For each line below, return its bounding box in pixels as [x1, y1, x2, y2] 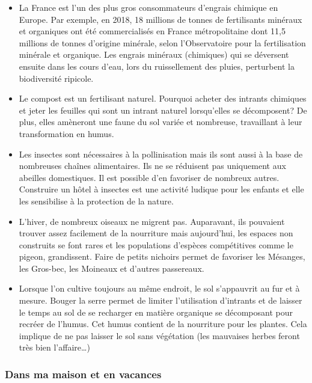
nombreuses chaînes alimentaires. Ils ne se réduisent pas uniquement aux [19, 159, 286, 172]
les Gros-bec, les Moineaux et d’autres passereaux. [19, 262, 204, 274]
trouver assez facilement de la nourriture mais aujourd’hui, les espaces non [19, 227, 293, 239]
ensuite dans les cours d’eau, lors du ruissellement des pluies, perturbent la [19, 60, 295, 72]
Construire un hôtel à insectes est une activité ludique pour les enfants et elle [19, 183, 304, 195]
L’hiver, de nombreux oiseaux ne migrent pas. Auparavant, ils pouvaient [19, 215, 285, 227]
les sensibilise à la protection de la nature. [19, 194, 174, 207]
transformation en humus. [19, 127, 114, 139]
